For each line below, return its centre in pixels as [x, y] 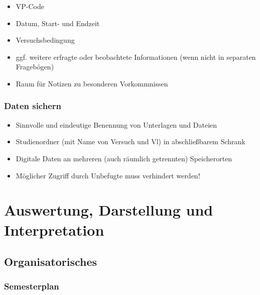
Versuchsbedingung [45, 40]
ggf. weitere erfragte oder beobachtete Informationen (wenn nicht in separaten [136, 57]
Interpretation [54, 229]
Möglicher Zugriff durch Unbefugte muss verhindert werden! [108, 175]
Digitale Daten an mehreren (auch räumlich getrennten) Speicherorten [124, 158]
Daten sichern [33, 106]
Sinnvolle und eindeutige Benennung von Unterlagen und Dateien [116, 124]
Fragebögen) [35, 67]
